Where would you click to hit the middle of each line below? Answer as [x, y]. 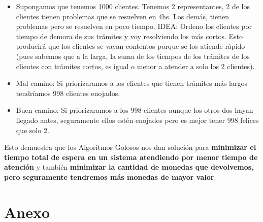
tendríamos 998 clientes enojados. [68, 93]
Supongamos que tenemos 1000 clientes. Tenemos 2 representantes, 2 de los [133, 6]
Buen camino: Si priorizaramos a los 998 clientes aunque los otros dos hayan [135, 110]
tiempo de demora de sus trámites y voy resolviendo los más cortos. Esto [129, 36]
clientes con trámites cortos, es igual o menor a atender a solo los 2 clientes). [135, 66]
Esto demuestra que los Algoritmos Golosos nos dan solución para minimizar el [130, 147]
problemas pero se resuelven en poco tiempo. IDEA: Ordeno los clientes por [134, 26]
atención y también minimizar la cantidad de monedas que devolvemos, [129, 167]
